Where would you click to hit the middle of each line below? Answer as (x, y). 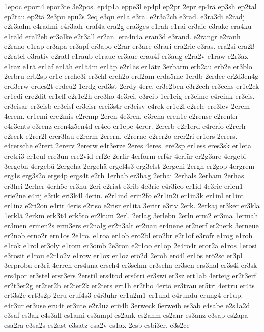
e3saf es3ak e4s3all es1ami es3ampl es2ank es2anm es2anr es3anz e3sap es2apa (126, 315)
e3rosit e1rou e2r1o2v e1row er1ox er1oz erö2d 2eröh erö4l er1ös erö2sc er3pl (123, 255)
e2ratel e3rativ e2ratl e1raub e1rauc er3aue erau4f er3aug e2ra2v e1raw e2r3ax (126, 56)
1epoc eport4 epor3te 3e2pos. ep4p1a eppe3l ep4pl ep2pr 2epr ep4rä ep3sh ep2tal (130, 6)
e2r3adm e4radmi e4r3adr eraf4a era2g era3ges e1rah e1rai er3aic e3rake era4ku (128, 26)
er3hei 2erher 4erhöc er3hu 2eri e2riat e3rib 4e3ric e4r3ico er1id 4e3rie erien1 (124, 185)
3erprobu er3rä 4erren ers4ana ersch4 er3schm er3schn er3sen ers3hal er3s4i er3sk (131, 265)
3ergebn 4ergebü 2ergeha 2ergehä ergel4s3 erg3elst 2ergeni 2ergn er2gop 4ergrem (129, 165)
